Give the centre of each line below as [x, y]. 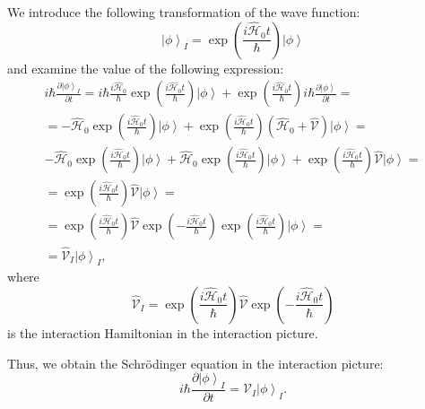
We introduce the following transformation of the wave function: [184, 12]
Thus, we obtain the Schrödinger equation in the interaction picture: [195, 363]
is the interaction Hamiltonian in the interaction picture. [163, 332]
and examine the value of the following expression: [146, 68]
